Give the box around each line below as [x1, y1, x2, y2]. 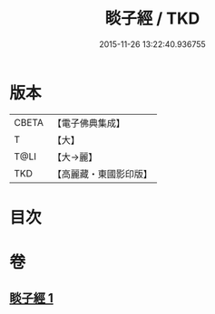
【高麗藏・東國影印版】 [52, 167, 152, 180]
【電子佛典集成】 [52, 117, 125, 129]
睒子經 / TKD [104, 8, 200, 29]
